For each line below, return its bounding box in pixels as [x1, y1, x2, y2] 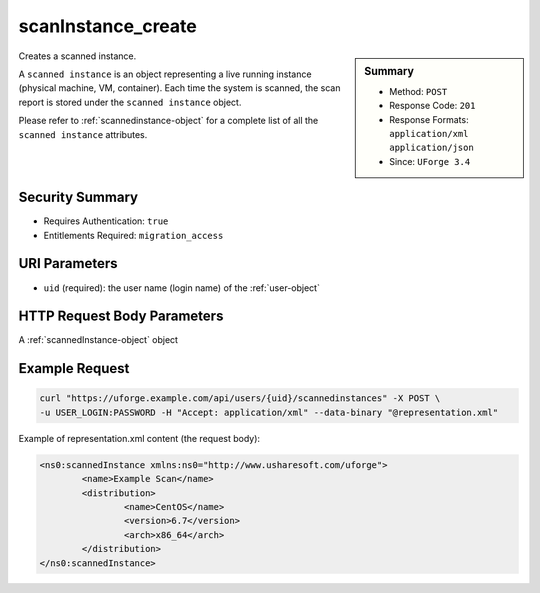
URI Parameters [18, 255, 119, 272]
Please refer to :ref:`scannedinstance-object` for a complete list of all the [18, 115, 319, 127]
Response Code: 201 [389, 100, 476, 112]
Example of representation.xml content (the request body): [18, 432, 260, 444]
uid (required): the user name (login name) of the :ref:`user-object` [43, 281, 320, 294]
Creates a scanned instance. [18, 50, 137, 62]
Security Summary [18, 189, 139, 206]
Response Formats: [389, 113, 469, 125]
